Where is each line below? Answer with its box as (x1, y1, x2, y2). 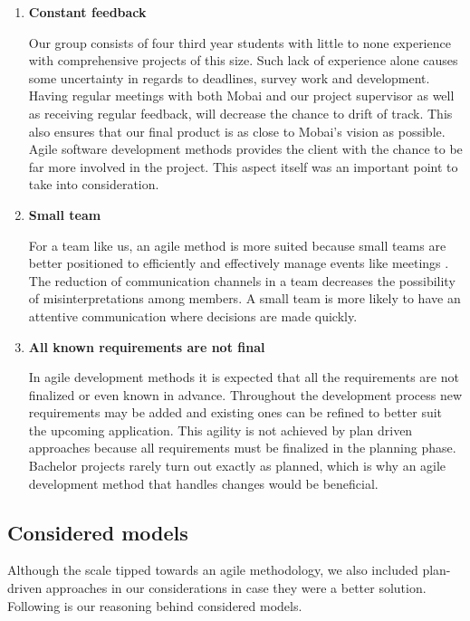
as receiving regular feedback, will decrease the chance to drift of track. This (28, 103, 453, 122)
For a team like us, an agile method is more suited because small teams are (28, 235, 446, 254)
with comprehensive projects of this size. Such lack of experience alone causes (28, 51, 458, 70)
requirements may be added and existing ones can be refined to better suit (28, 403, 443, 422)
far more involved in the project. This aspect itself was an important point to (28, 157, 458, 176)
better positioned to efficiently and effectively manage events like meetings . (28, 253, 449, 272)
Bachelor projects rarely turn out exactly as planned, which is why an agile (28, 456, 446, 475)
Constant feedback (28, 3, 147, 21)
